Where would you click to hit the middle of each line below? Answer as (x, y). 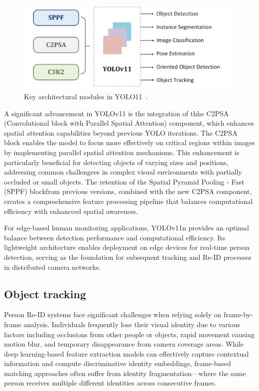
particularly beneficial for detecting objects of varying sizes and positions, (116, 162)
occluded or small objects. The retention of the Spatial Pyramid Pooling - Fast (124, 181)
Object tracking (45, 293)
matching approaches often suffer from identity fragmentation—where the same (125, 373)
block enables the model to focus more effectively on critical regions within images (129, 142)
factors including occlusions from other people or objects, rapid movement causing (129, 334)
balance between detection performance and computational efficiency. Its (115, 237)
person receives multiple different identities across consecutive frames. (110, 383)
